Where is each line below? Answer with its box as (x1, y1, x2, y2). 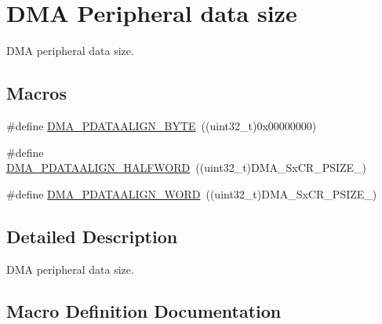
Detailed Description (6, 224, 178, 248)
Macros (6, 81, 67, 105)
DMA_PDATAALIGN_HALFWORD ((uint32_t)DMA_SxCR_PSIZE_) (6, 159, 367, 176)
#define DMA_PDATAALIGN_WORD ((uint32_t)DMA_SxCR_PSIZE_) (6, 185, 377, 202)
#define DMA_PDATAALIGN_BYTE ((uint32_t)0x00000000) (6, 117, 317, 133)
